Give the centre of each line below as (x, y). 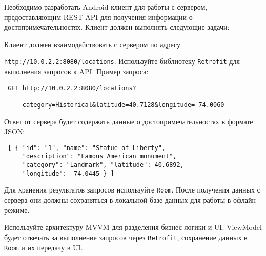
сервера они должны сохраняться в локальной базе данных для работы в (118, 200)
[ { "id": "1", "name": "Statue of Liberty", (87, 148)
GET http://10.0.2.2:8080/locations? (72, 88)
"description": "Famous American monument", (99, 156)
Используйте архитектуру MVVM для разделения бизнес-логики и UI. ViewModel (133, 227)
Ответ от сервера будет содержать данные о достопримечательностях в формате (129, 121)
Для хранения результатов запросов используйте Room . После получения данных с (132, 190)
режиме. (17, 210)
